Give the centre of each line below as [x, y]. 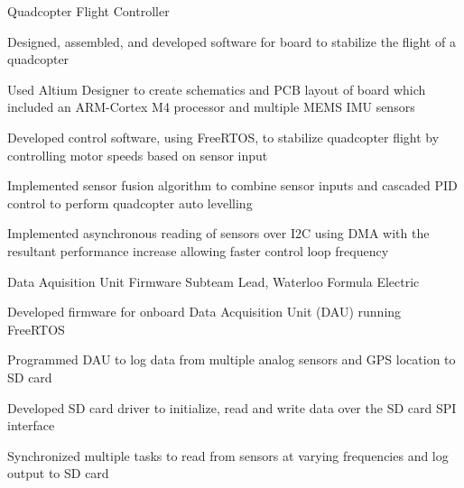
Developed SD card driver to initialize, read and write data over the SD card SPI [232, 407]
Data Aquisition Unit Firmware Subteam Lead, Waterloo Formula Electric [213, 281]
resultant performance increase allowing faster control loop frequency [198, 250]
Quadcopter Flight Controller [88, 11]
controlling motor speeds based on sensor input [138, 155]
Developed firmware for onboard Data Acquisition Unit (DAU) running [204, 312]
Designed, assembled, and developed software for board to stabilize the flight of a [232, 41]
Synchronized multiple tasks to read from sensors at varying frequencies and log [228, 455]
